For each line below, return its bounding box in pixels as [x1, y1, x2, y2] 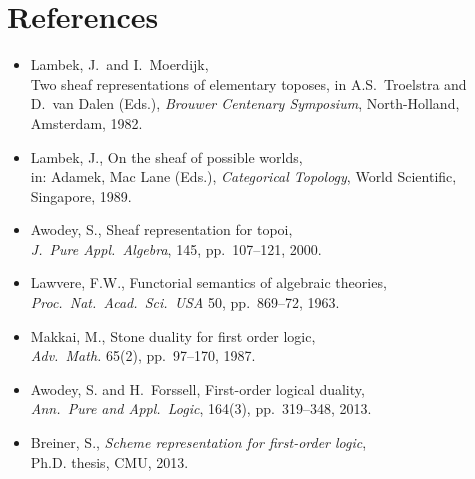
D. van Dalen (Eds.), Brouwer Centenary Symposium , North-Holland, [30, 93, 460, 114]
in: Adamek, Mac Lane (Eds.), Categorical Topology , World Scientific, [30, 166, 457, 187]
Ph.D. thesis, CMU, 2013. [30, 451, 189, 472]
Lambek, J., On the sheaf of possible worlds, [30, 146, 303, 167]
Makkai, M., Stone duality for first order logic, [30, 325, 316, 346]
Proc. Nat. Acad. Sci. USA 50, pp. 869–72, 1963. [30, 292, 340, 313]
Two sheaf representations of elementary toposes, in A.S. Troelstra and [30, 73, 467, 94]
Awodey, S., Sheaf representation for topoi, [30, 219, 293, 240]
